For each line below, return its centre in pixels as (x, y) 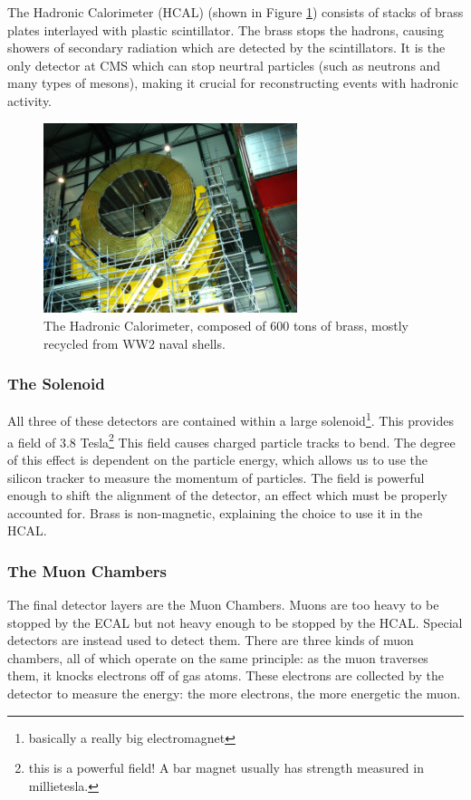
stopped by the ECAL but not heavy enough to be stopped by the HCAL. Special (235, 622)
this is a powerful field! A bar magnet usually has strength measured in (226, 768)
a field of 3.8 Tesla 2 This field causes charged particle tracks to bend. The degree (231, 440)
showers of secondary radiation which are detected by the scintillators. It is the (226, 48)
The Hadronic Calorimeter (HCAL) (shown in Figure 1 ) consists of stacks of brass (235, 12)
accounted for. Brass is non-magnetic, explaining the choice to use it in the (215, 512)
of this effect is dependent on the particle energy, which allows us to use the (217, 459)
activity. (30, 100)
